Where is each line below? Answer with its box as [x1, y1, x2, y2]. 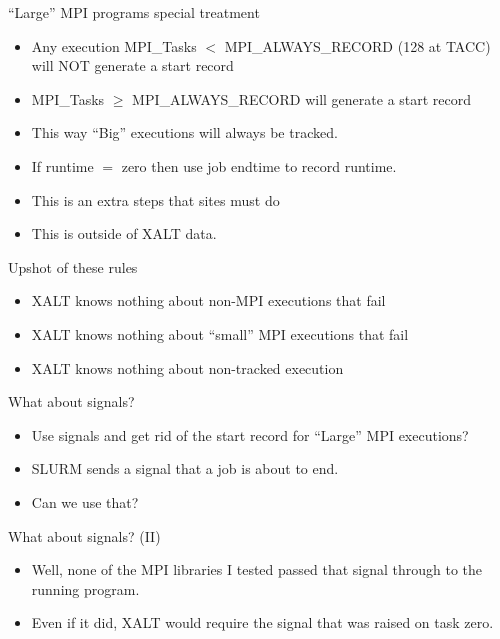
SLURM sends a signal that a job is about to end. [31, 458, 339, 479]
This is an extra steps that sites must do [31, 189, 280, 210]
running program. [31, 578, 140, 599]
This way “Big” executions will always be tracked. [31, 122, 338, 143]
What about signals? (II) [8, 525, 161, 546]
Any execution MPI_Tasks [31, 35, 197, 56]
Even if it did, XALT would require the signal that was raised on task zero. [31, 612, 494, 633]
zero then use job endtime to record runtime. [121, 155, 397, 176]
